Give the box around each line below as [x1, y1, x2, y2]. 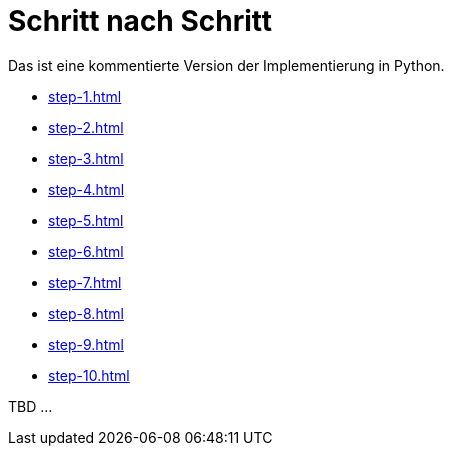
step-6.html [48, 242, 124, 260]
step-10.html [48, 366, 130, 384]
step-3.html [48, 149, 124, 167]
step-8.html [48, 304, 124, 322]
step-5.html [48, 211, 124, 229]
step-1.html [48, 87, 122, 105]
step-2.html [48, 118, 124, 136]
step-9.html [48, 335, 124, 353]
